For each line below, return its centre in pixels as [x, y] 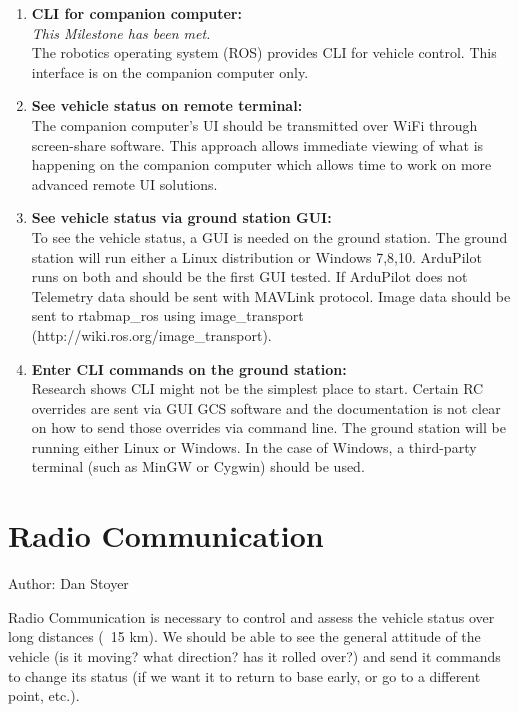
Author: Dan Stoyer [68, 583]
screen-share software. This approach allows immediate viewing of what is [257, 144]
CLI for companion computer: [136, 13]
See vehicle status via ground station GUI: [181, 217]
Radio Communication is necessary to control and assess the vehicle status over [251, 616]
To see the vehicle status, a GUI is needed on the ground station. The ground [269, 236]
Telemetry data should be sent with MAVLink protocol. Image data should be [271, 295]
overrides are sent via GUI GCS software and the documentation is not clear [266, 407]
